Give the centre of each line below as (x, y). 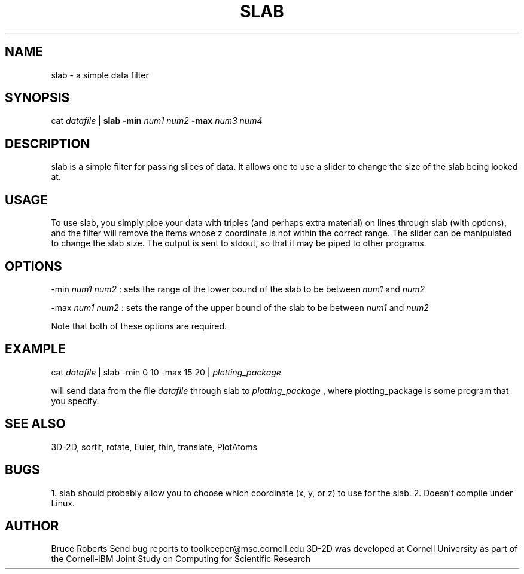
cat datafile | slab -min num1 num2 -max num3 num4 (157, 121)
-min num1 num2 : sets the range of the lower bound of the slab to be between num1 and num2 (238, 289)
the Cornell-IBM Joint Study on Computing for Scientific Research (181, 559)
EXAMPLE (35, 349)
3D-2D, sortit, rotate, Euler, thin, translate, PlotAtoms (154, 447)
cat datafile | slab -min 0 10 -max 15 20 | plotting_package (166, 372)
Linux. (63, 503)
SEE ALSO (35, 424)
